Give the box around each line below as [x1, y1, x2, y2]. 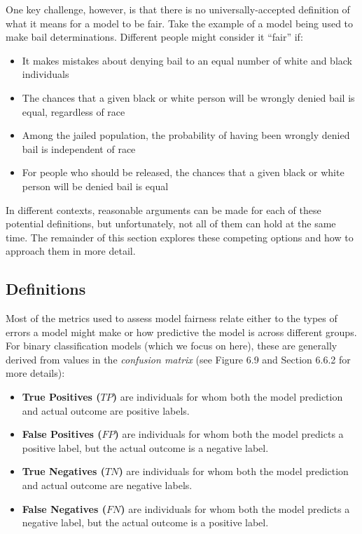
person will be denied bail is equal [22, 178, 169, 193]
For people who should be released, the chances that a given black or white [22, 165, 344, 180]
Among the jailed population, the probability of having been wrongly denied [22, 128, 350, 142]
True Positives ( [22, 389, 101, 404]
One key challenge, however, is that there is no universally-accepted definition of [6, 2, 350, 16]
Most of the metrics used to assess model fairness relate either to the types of [6, 311, 337, 326]
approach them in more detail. [6, 243, 136, 258]
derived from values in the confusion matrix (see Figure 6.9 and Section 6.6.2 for [6, 352, 351, 366]
